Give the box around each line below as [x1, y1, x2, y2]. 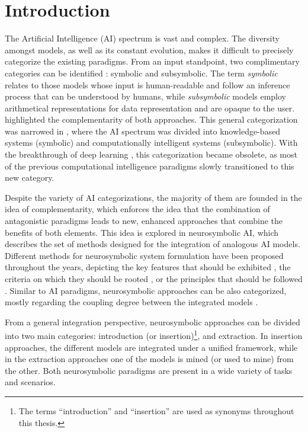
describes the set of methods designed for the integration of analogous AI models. [5, 238, 300, 250]
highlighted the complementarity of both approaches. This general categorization [5, 113, 298, 126]
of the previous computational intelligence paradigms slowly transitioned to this [5, 159, 294, 172]
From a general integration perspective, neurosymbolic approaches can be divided [5, 315, 300, 328]
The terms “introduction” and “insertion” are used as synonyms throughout [18, 405, 294, 417]
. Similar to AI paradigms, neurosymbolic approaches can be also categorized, [5, 284, 287, 296]
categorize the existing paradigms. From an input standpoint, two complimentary [5, 55, 300, 68]
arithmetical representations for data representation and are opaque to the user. [5, 101, 295, 114]
